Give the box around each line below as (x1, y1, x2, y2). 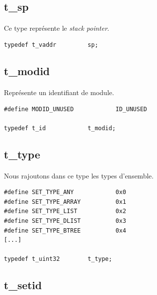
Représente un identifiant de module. (4, 87, 114, 97)
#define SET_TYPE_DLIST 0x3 (4, 217, 126, 225)
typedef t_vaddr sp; (4, 41, 98, 48)
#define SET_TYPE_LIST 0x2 (4, 208, 126, 215)
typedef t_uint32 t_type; (4, 256, 112, 263)
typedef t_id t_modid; (4, 124, 116, 132)
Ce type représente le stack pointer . (4, 23, 109, 33)
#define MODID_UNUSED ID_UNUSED (4, 105, 147, 113)
